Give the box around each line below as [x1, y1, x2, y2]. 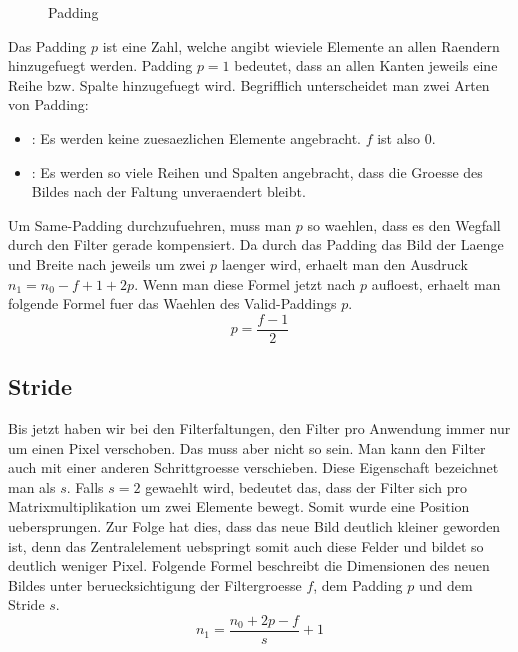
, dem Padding [313, 574, 403, 595]
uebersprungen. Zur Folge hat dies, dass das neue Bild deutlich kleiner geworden [8, 515, 501, 536]
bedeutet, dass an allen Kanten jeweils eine [234, 55, 498, 76]
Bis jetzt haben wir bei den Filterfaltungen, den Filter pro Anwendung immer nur [8, 417, 511, 438]
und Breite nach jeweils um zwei [8, 253, 206, 274]
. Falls [66, 476, 104, 497]
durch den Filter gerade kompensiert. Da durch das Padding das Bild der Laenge [8, 234, 504, 255]
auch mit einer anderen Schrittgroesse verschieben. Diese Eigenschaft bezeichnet [8, 457, 499, 478]
